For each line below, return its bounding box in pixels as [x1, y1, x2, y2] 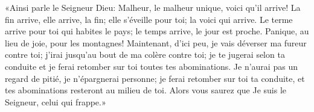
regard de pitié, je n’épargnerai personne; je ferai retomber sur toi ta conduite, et [5, 72, 305, 84]
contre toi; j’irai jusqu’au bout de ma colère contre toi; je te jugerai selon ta [5, 48, 285, 61]
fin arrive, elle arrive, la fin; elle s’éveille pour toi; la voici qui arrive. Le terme [5, 13, 293, 25]
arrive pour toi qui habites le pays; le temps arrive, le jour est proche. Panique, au [5, 25, 309, 37]
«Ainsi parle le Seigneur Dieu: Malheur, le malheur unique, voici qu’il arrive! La [5, 1, 301, 13]
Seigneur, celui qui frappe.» [5, 95, 106, 108]
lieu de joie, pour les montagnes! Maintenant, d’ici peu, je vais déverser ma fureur [5, 36, 307, 49]
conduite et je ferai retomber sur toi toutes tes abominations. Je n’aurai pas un [5, 60, 298, 72]
